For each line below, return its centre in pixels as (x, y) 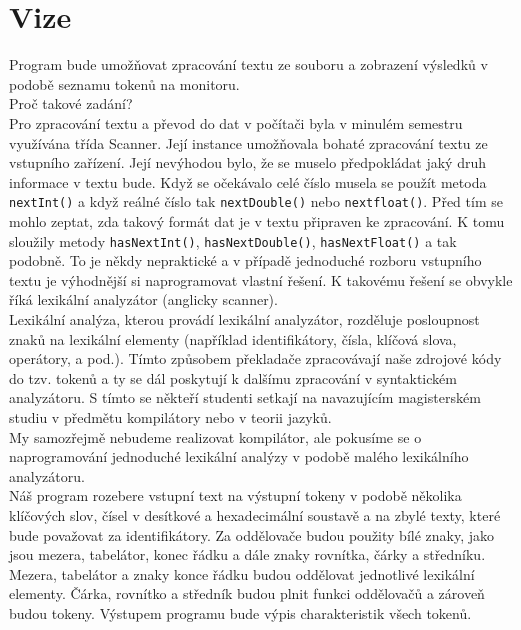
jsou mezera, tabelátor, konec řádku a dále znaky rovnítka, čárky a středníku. (247, 554)
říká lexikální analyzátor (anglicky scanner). (143, 299)
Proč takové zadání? (71, 103)
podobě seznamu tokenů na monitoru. (124, 83)
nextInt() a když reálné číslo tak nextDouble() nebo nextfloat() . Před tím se (256, 201)
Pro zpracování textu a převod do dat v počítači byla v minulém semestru (236, 122)
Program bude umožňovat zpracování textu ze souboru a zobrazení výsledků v (248, 64)
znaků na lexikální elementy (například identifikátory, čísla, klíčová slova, (233, 338)
